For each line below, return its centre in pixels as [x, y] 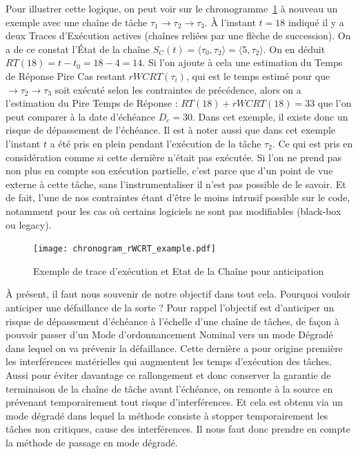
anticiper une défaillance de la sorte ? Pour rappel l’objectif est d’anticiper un [170, 307]
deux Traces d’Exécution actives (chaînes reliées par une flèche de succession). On [178, 35]
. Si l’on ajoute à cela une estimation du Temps [242, 62]
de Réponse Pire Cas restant [66, 75]
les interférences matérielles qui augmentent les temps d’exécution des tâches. [169, 361]
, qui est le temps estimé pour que [258, 75]
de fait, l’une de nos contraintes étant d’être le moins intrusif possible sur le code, [178, 197]
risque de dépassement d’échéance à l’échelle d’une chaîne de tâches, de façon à [172, 321]
